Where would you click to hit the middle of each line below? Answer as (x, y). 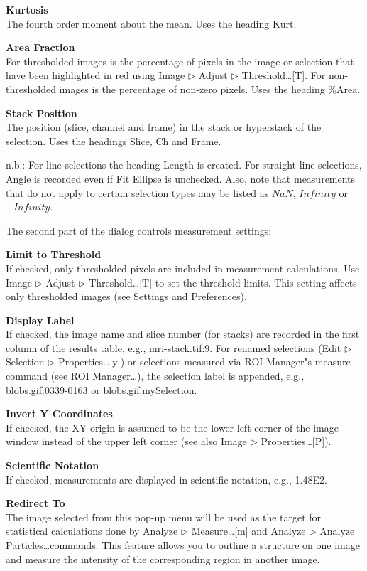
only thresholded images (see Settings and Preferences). (126, 296)
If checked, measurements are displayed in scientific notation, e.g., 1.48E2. (166, 479)
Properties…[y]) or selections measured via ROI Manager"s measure (204, 362)
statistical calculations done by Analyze (92, 531)
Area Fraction (40, 47)
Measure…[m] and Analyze (248, 531)
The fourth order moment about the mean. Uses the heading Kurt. (151, 23)
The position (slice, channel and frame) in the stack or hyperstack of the (164, 127)
